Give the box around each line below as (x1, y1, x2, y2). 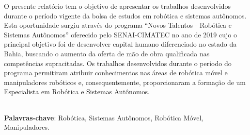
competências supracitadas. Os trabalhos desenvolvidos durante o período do (4, 58, 232, 68)
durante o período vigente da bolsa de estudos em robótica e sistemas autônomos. (4, 10, 247, 20)
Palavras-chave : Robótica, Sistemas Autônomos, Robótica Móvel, (4, 112, 203, 122)
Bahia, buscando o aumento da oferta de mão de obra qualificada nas (4, 48, 210, 58)
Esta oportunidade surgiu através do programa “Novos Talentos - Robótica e (4, 20, 232, 30)
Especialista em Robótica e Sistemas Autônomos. (4, 86, 150, 97)
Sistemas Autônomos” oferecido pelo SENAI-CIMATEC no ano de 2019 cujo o (4, 29, 237, 39)
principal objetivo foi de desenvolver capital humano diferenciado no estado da (4, 39, 237, 49)
